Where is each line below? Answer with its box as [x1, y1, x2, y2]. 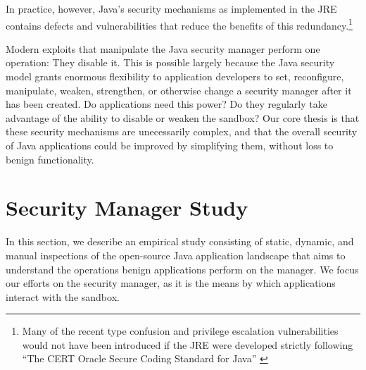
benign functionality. [6, 152, 94, 166]
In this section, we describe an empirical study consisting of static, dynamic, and [6, 234, 354, 249]
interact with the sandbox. [6, 289, 120, 304]
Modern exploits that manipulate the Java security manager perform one [6, 41, 320, 56]
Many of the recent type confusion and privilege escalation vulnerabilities [22, 323, 339, 338]
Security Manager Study [6, 193, 248, 222]
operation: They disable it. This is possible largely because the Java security [6, 55, 335, 70]
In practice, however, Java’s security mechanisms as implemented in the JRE [6, 1, 337, 16]
